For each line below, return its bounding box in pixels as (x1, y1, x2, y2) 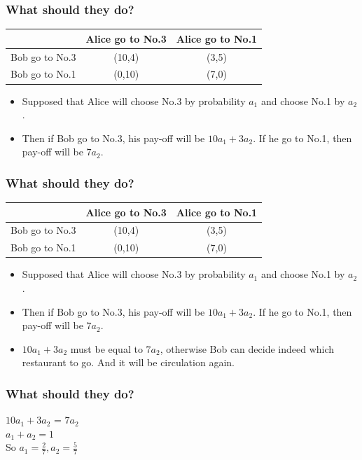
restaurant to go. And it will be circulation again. (22, 355, 235, 370)
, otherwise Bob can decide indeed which (160, 341, 335, 356)
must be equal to (70, 341, 143, 356)
